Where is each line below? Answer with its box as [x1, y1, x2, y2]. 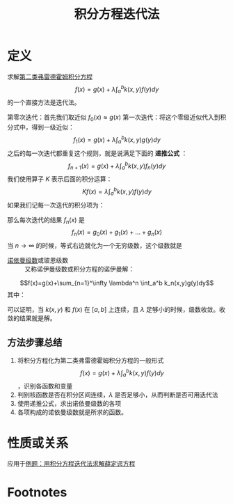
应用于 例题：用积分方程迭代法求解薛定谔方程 [7, 459, 136, 468]
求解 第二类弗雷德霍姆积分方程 [7, 72, 93, 81]
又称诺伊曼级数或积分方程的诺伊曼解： [24, 265, 134, 274]
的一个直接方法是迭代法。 [7, 98, 81, 107]
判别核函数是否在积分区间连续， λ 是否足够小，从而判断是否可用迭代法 [17, 391, 218, 399]
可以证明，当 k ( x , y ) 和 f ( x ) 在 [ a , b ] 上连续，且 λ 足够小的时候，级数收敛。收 [7, 306, 226, 314]
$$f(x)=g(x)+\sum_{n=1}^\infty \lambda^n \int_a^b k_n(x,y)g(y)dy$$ [19, 279, 214, 288]
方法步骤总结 [7, 336, 63, 348]
